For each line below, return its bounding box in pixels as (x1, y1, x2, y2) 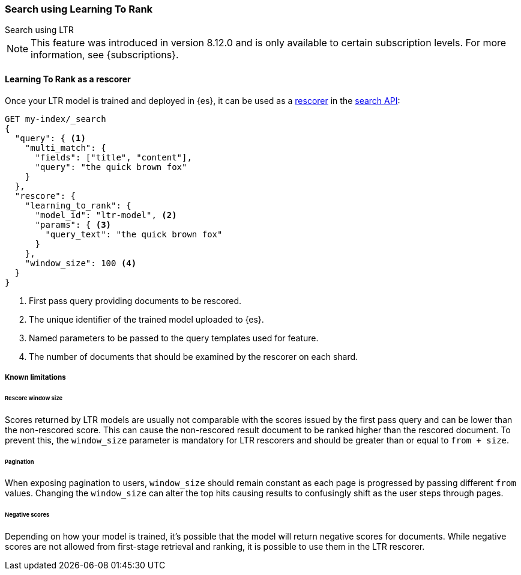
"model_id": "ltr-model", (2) (35, 210, 177, 220)
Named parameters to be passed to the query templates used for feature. (29, 332, 319, 343)
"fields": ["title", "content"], (35, 152, 192, 162)
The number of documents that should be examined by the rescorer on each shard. (29, 351, 358, 362)
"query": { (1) (14, 133, 86, 143)
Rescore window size (5, 394, 63, 401)
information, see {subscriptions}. (31, 49, 179, 61)
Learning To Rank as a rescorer (5, 73, 131, 84)
